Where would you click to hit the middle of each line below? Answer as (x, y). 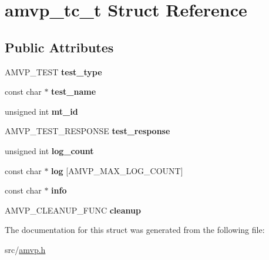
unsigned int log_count (49, 150)
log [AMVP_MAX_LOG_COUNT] (117, 170)
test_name (74, 91)
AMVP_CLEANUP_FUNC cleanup (73, 210)
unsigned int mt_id (41, 111)
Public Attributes (59, 47)
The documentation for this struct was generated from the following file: (135, 230)
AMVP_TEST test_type (53, 71)
